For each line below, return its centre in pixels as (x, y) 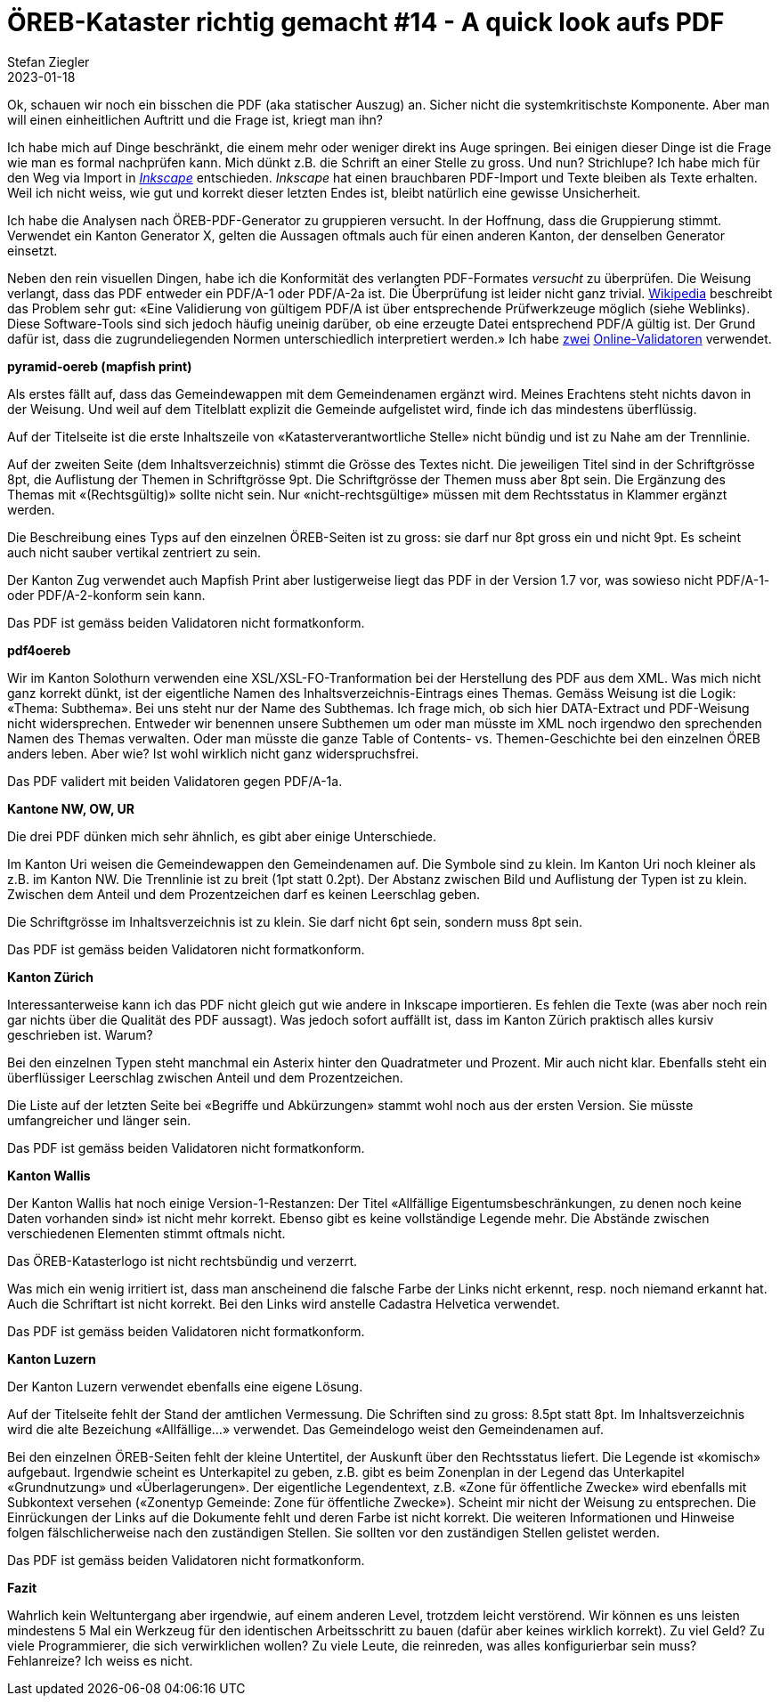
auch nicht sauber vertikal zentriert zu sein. (134, 552)
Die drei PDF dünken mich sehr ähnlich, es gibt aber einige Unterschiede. (222, 836)
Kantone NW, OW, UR (71, 808)
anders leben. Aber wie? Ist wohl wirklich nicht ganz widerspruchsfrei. (213, 753)
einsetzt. (32, 250)
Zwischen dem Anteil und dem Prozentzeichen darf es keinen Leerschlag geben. (244, 894)
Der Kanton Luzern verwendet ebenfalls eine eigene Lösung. (185, 1386)
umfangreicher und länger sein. (99, 1120)
